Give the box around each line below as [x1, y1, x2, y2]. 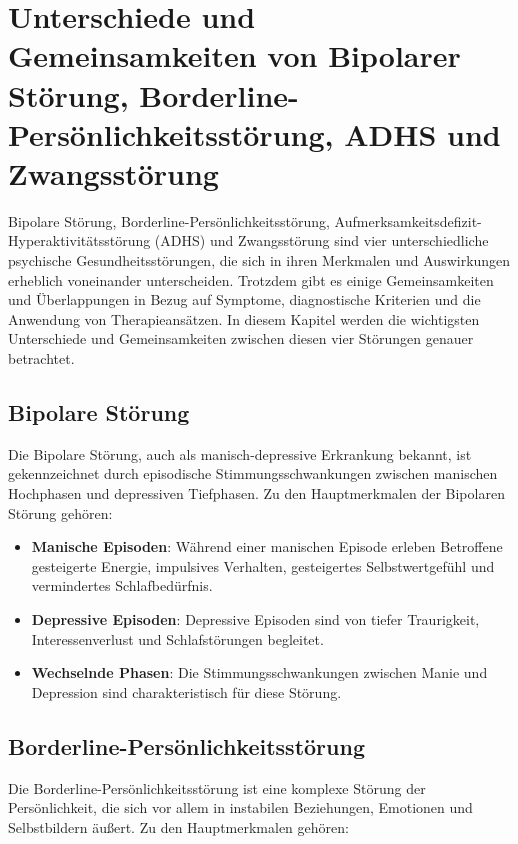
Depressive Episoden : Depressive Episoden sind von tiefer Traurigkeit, [31, 608, 480, 629]
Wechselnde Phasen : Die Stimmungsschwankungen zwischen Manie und [31, 662, 488, 683]
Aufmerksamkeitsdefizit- [334, 210, 482, 231]
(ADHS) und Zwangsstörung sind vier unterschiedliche [154, 230, 489, 251]
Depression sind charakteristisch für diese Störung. [31, 681, 342, 702]
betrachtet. [8, 348, 75, 369]
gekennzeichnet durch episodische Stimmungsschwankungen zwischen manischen [8, 463, 498, 484]
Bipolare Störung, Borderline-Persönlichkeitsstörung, [8, 210, 330, 231]
